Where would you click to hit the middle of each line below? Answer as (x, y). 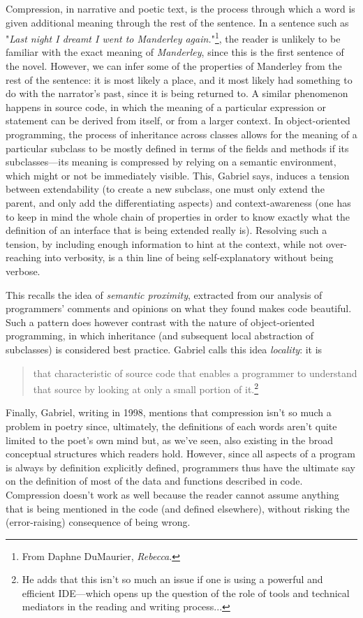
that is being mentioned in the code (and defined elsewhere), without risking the (178, 508)
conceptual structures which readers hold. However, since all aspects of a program (180, 454)
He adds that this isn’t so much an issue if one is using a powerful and (172, 579)
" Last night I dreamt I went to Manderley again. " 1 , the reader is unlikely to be (173, 37)
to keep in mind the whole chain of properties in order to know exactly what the (178, 216)
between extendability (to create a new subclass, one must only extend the (165, 189)
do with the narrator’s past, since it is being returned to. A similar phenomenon (177, 93)
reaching (23, 257)
